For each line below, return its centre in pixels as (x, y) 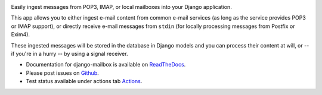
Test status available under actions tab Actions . (84, 81)
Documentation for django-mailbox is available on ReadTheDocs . (106, 65)
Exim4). (20, 34)
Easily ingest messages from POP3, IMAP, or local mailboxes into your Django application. (121, 7)
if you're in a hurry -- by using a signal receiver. (69, 53)
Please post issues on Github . (62, 73)
